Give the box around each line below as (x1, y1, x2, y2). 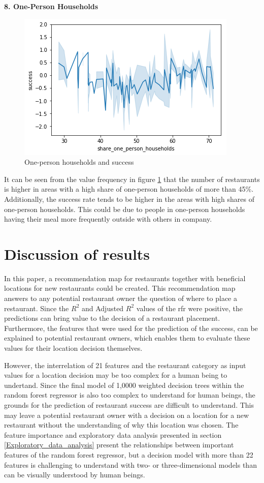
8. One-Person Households (4, 1, 98, 11)
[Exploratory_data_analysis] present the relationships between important (4, 439, 234, 450)
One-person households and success (24, 157, 134, 167)
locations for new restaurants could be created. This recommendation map (4, 283, 236, 293)
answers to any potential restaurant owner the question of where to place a (4, 293, 237, 304)
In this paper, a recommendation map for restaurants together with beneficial (4, 273, 246, 283)
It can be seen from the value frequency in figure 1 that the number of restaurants (4, 173, 260, 184)
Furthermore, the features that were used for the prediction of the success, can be (4, 322, 258, 333)
